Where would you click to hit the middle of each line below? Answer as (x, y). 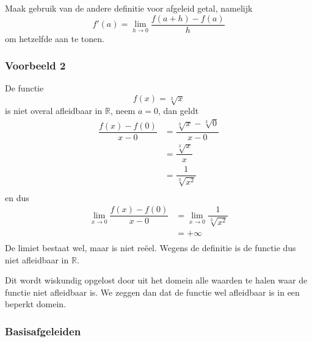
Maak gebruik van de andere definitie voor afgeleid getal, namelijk (129, 8)
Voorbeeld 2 (35, 66)
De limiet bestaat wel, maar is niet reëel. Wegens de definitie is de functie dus (151, 247)
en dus (17, 197)
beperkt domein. (36, 304)
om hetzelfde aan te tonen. (55, 38)
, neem (123, 111)
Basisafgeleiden (43, 331)
